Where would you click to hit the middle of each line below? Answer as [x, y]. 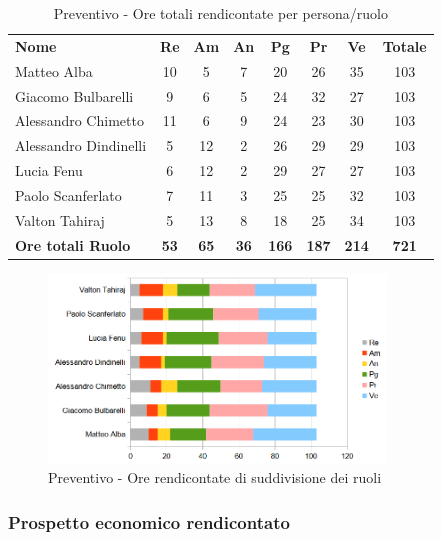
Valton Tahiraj [60, 219]
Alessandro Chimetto [79, 120]
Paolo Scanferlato [68, 194]
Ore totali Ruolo [73, 244]
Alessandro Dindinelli [81, 145]
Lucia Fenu [49, 170]
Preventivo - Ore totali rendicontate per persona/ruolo [220, 13]
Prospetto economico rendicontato [149, 521]
